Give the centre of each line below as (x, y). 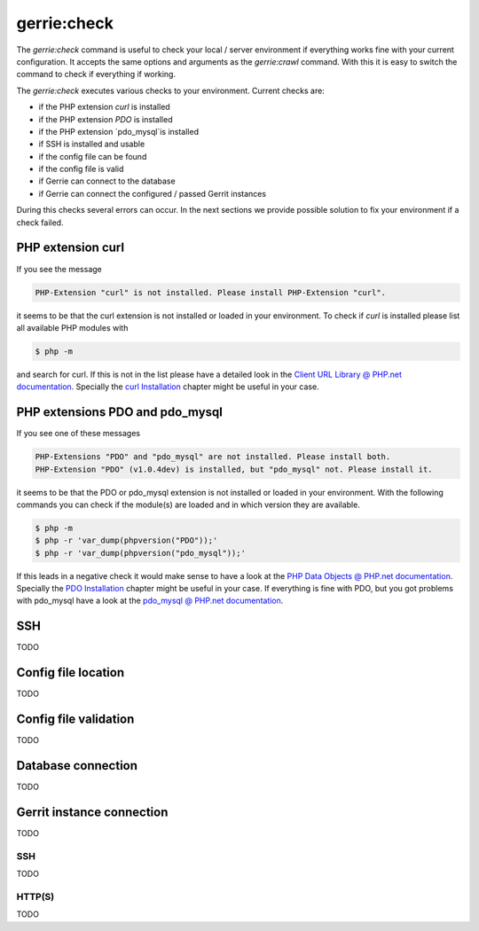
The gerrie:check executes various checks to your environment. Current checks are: (171, 90)
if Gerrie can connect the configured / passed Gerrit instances (152, 193)
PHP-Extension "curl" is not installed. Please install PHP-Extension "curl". (210, 292)
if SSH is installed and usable (92, 144)
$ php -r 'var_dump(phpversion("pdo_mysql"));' (140, 553)
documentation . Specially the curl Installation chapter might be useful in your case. (168, 387)
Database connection (77, 766)
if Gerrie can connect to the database (107, 181)
